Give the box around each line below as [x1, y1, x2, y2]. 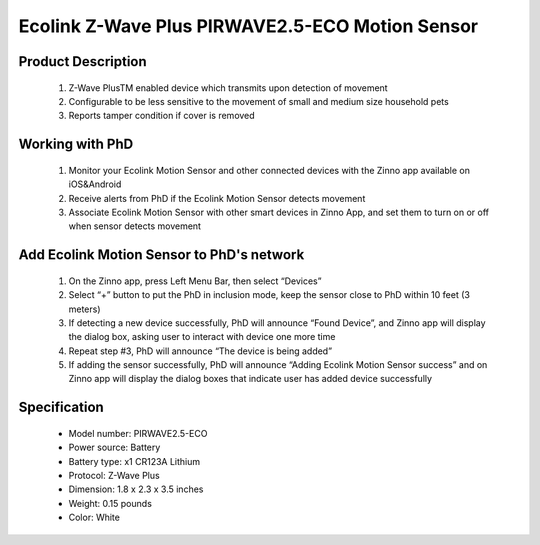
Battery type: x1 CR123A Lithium [68, 455, 201, 467]
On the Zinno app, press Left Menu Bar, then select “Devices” [68, 275, 322, 287]
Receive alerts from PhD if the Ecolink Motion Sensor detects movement [68, 192, 366, 204]
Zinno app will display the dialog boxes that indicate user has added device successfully [68, 373, 433, 385]
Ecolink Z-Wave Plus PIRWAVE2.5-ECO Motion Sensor [18, 15, 479, 37]
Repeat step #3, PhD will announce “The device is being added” [68, 345, 333, 357]
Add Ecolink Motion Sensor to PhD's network [18, 246, 305, 264]
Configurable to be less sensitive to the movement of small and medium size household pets [68, 95, 449, 107]
